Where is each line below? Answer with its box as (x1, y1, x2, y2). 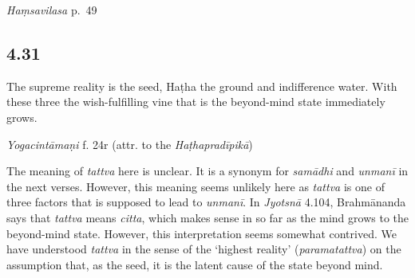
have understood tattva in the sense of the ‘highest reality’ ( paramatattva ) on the (6, 241, 401, 257)
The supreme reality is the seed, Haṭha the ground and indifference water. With (6, 77, 397, 94)
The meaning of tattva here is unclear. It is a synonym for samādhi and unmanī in (6, 162, 409, 179)
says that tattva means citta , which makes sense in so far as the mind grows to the (6, 209, 409, 225)
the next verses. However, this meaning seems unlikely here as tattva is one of (6, 178, 385, 194)
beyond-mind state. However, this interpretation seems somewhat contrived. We (6, 225, 397, 241)
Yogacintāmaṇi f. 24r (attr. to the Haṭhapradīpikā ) (6, 135, 253, 152)
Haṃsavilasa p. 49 (6, 2, 97, 18)
